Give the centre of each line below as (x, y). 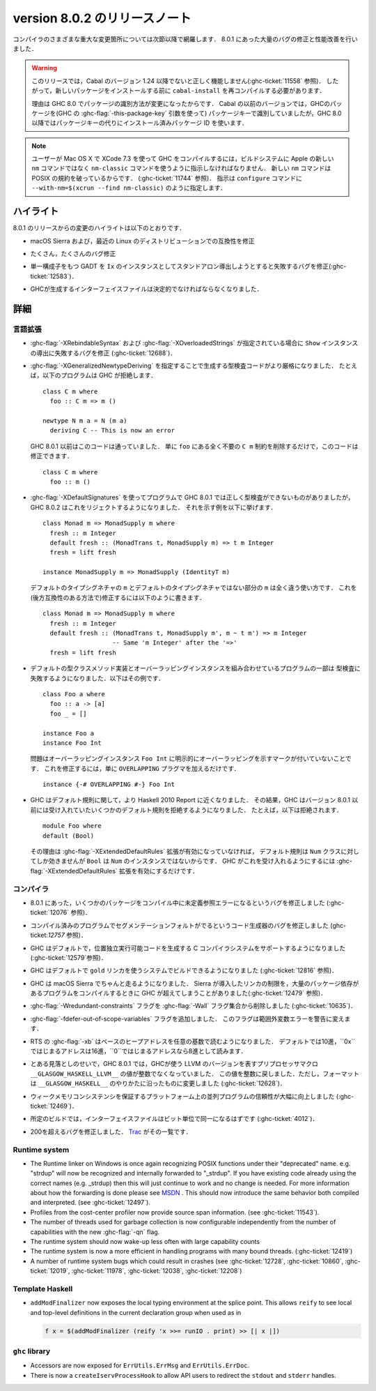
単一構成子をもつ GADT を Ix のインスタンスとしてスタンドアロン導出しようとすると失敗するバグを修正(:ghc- (188, 266)
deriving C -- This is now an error (112, 430)
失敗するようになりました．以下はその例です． (97, 678)
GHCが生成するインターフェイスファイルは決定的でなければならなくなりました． (147, 289)
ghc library (32, 1351)
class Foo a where (74, 694)
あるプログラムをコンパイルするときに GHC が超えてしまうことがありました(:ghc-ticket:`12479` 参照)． (178, 993)
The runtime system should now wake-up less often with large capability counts (145, 1242)
